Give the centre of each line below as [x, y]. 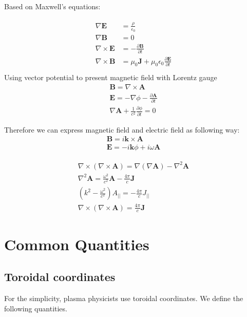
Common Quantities [77, 244]
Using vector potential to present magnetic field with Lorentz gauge [111, 77]
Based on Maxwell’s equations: [52, 6]
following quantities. [36, 308]
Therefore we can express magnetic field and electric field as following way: [122, 129]
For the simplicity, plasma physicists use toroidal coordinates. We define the [124, 298]
